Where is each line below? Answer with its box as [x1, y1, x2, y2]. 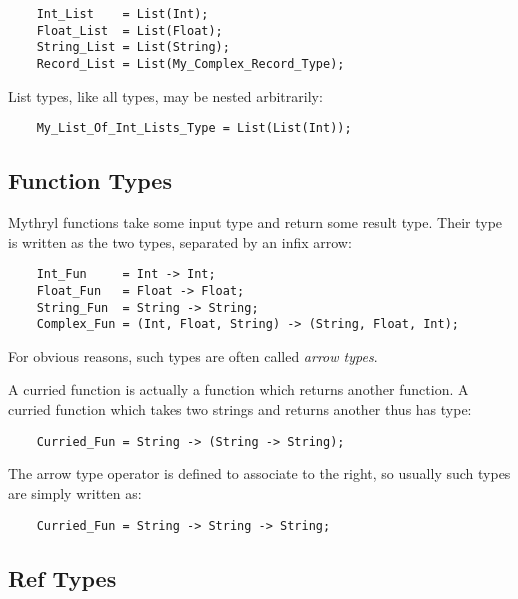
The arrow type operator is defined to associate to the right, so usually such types [8, 463, 511, 484]
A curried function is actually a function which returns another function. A [8, 379, 469, 400]
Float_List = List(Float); [36, 23, 223, 38]
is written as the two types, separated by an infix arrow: [8, 231, 352, 252]
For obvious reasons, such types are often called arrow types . [8, 345, 378, 366]
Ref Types [8, 562, 117, 593]
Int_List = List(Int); [36, 7, 209, 21]
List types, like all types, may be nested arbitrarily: [8, 85, 323, 106]
